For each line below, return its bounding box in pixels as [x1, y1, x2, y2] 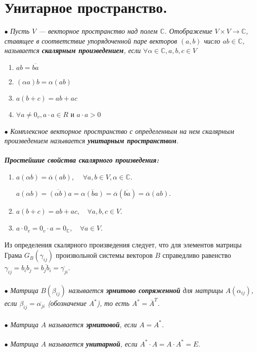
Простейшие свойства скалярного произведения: [4, 155, 159, 165]
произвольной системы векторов [55, 250, 153, 260]
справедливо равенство [162, 250, 231, 260]
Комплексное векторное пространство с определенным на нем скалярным [10, 125, 234, 136]
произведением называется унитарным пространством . [4, 135, 179, 146]
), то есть [97, 298, 129, 308]
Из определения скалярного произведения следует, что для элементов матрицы [4, 239, 242, 249]
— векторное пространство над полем [38, 26, 158, 36]
